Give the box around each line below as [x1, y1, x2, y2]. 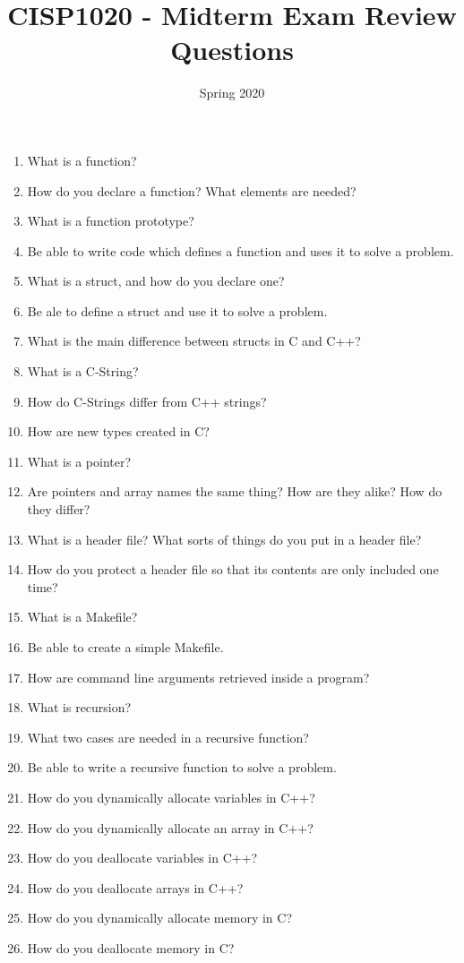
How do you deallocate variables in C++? [27, 848, 258, 867]
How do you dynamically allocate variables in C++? [27, 787, 315, 806]
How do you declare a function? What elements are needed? [27, 181, 357, 200]
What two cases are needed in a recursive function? [27, 727, 309, 746]
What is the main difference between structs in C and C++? [27, 331, 361, 350]
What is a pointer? [27, 451, 132, 470]
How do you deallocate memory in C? [27, 938, 235, 957]
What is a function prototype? [27, 211, 194, 230]
